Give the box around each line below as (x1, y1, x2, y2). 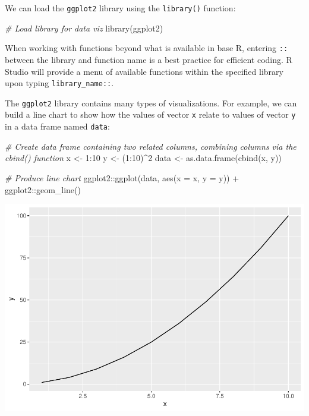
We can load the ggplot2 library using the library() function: (5, 2, 236, 14)
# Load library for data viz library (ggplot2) (5, 21, 163, 34)
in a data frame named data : (5, 120, 110, 133)
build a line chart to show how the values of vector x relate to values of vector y (5, 108, 296, 121)
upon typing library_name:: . (5, 77, 114, 89)
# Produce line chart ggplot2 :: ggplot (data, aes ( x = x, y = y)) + (5, 171, 239, 184)
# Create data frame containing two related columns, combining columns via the (5, 140, 297, 152)
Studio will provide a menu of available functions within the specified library (5, 65, 283, 77)
